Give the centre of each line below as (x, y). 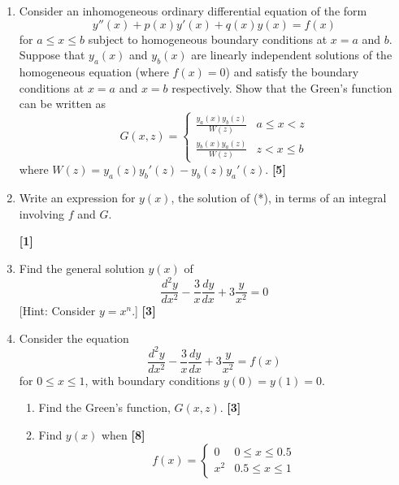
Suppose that (52, 55)
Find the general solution (82, 268)
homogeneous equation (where (94, 71)
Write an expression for (77, 198)
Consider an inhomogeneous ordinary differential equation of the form (193, 11)
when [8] (123, 435)
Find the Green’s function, (104, 407)
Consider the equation (74, 338)
